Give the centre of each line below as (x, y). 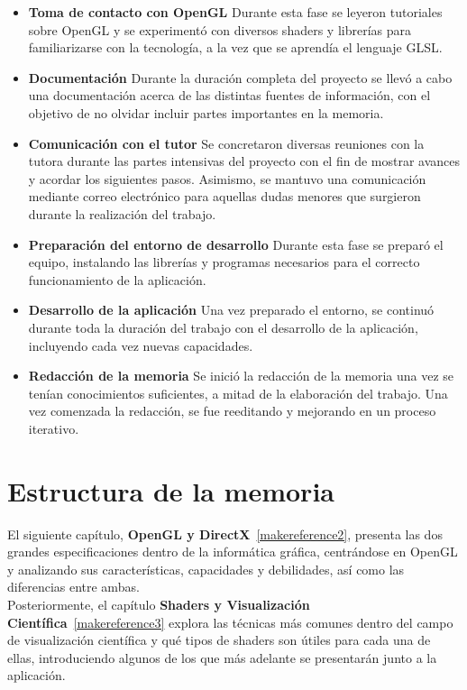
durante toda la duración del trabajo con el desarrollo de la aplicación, (223, 327)
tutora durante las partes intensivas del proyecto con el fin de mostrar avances (244, 161)
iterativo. (54, 428)
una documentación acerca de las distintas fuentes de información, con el (229, 95)
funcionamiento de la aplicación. (117, 279)
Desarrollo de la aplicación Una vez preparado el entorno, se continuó (231, 310)
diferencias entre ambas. (73, 587)
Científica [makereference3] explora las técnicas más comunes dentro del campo (230, 622)
